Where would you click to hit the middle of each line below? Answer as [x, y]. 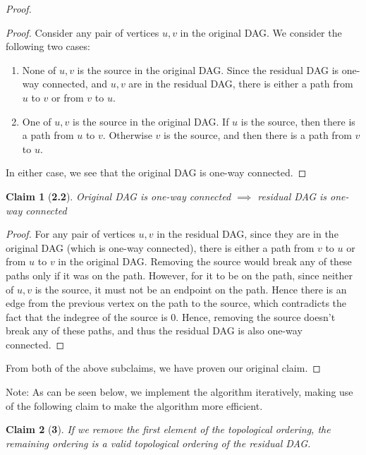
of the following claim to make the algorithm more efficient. [134, 405]
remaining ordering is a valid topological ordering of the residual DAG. [158, 443]
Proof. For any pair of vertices [71, 234]
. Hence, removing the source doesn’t [256, 316]
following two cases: [48, 46]
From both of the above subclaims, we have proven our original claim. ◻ [163, 368]
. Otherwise [127, 135]
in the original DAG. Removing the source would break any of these [205, 261]
